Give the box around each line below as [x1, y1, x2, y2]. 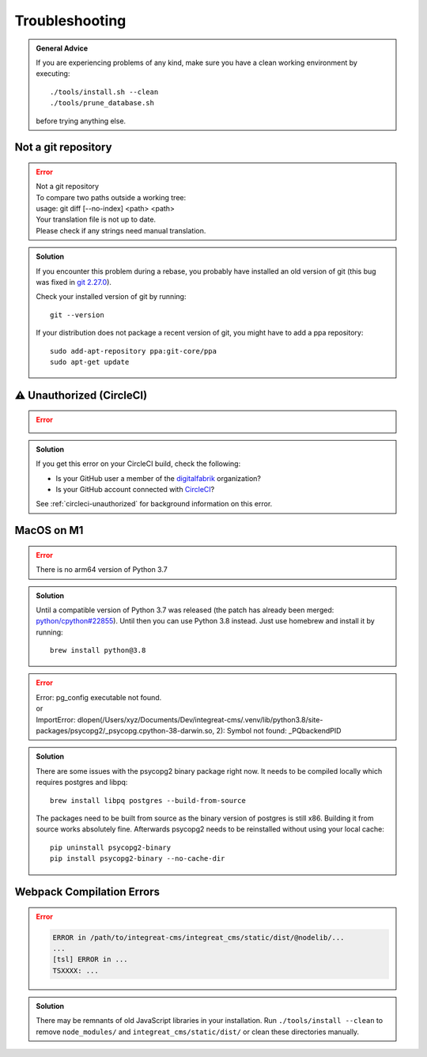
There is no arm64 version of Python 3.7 [36, 565, 168, 574]
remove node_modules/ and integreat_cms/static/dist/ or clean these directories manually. [36, 1027, 360, 1036]
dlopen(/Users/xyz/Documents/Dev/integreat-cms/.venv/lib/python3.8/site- [77, 714, 323, 724]
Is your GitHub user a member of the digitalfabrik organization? [55, 473, 261, 483]
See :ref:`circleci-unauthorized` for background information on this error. [36, 499, 273, 509]
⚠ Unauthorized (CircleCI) [14, 388, 148, 402]
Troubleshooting [14, 12, 127, 29]
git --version [50, 310, 104, 320]
